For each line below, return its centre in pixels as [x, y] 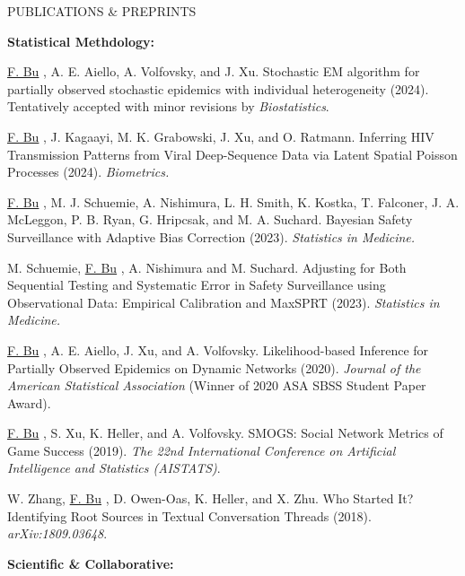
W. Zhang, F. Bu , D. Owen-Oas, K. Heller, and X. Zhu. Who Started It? [211, 498]
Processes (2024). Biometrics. [88, 172]
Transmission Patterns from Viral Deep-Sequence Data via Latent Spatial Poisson [232, 154]
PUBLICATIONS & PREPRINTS [102, 11]
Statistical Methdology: [81, 41]
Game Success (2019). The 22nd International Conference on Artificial [202, 450]
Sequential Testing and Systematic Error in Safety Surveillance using [197, 285]
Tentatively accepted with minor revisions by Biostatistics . [168, 106]
